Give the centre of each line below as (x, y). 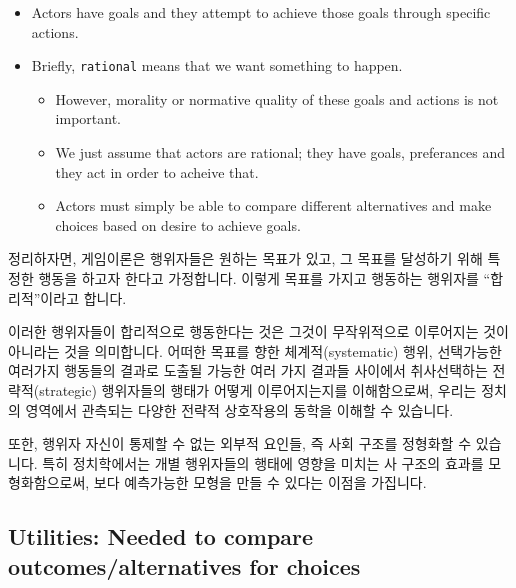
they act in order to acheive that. (157, 171)
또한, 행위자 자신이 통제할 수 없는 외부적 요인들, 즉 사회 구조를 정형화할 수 (240, 443)
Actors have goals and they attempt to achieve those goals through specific (261, 12)
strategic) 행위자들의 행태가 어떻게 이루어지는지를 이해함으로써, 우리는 (258, 389)
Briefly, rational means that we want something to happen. (217, 65)
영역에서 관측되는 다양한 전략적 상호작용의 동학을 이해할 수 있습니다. (239, 409)
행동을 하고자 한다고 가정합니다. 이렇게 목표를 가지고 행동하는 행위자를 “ (264, 278)
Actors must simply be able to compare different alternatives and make (273, 205)
